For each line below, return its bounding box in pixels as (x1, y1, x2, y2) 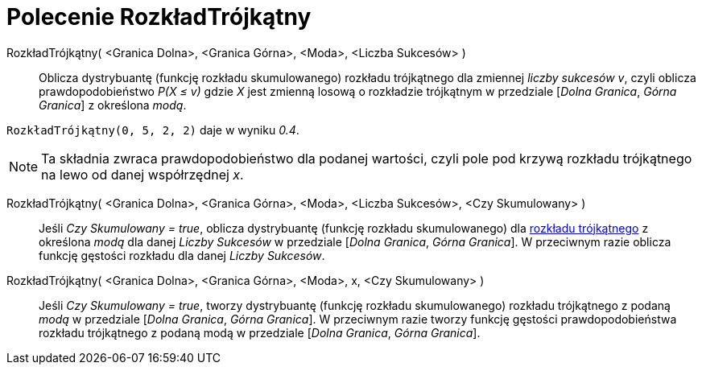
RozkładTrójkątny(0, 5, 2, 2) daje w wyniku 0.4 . (6, 122, 299, 137)
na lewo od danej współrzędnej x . (41, 166, 244, 183)
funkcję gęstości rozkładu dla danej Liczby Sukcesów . (39, 248, 325, 262)
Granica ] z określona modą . (39, 97, 187, 112)
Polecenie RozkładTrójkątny (6, 3, 312, 31)
